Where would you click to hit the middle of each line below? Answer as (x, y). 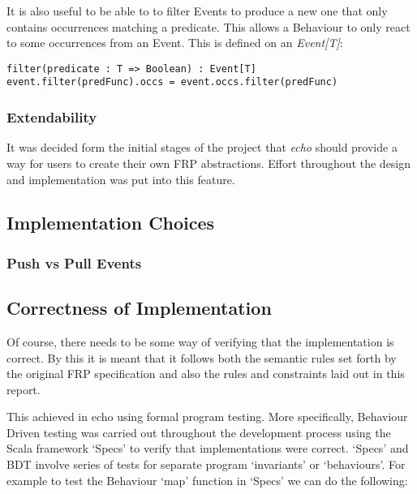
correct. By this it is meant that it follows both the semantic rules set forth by (202, 357)
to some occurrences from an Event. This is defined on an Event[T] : (175, 43)
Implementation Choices (111, 223)
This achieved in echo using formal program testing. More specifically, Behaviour (207, 417)
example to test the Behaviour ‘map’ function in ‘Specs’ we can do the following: (207, 480)
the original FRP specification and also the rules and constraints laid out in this (206, 374)
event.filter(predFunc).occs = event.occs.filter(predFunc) (172, 82)
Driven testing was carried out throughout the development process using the (199, 432)
